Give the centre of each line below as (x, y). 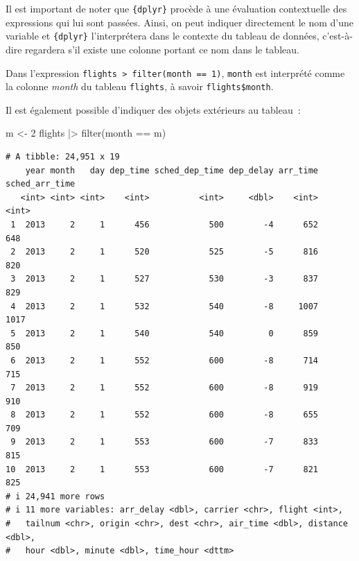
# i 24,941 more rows (55, 496)
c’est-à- (338, 36)
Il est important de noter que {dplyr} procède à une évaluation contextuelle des (176, 8)
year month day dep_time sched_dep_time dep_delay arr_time (172, 170)
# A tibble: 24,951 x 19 (63, 157)
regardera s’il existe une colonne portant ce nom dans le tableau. (162, 49)
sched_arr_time (41, 184)
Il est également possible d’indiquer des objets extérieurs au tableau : (153, 109)
